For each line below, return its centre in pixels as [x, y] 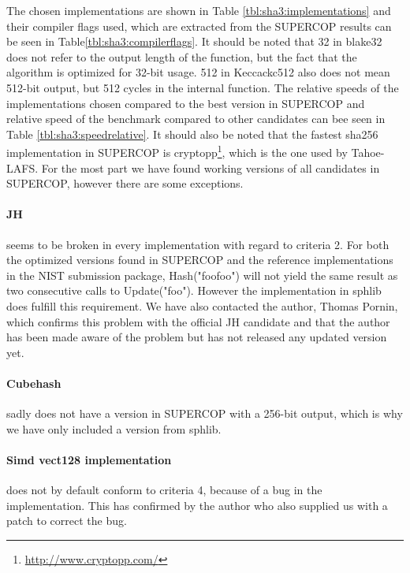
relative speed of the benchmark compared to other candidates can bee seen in [196, 119]
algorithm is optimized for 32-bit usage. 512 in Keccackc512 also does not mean [198, 72]
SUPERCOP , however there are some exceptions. [125, 183]
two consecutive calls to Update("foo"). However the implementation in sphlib [194, 290]
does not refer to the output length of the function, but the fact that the [182, 56]
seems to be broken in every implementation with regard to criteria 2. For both [198, 244]
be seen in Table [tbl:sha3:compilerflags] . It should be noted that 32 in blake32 [194, 41]
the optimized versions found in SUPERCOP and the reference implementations [200, 260]
